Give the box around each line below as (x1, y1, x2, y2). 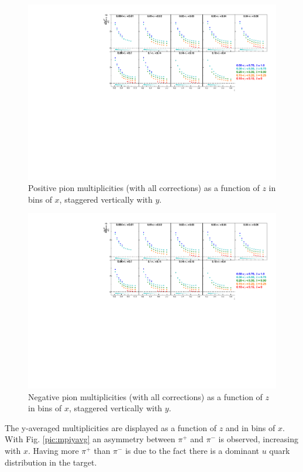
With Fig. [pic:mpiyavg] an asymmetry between (5, 433, 175, 445)
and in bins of (225, 421, 276, 433)
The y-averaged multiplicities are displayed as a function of (5, 421, 216, 433)
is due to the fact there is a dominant (125, 445, 259, 457)
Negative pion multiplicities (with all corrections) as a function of (28, 390, 263, 402)
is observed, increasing (218, 433, 299, 445)
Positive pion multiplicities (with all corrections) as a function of (28, 182, 260, 194)
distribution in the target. (5, 456, 97, 468)
